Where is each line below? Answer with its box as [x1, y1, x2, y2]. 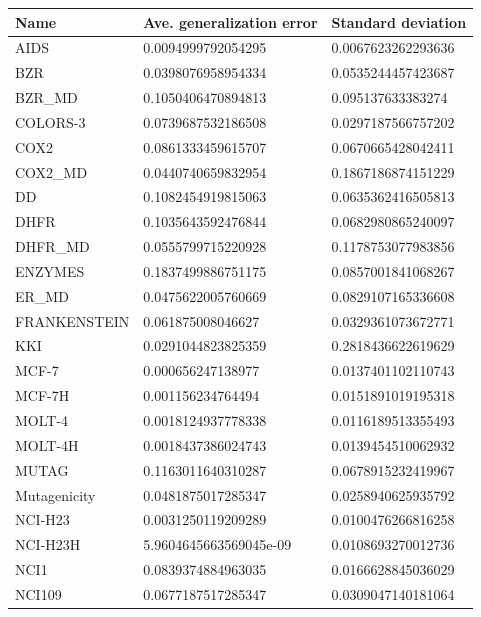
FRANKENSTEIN [15, 310, 130, 331]
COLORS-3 [15, 111, 86, 132]
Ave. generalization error [143, 11, 318, 32]
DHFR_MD [15, 236, 90, 257]
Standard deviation [331, 11, 467, 32]
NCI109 [15, 583, 62, 604]
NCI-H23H [15, 534, 81, 555]
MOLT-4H [15, 434, 79, 455]
